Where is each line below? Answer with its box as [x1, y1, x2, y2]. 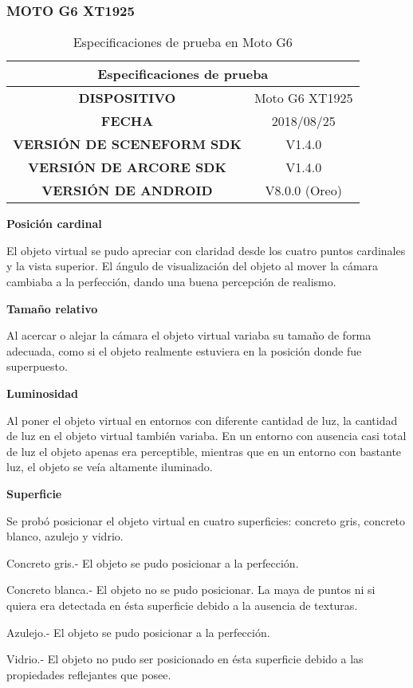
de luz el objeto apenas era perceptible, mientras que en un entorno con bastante [6, 442, 402, 459]
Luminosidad [6, 384, 79, 401]
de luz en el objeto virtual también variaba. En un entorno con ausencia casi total [6, 427, 407, 444]
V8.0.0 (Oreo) [265, 181, 342, 200]
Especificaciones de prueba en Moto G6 [73, 33, 293, 52]
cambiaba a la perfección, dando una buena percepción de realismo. [6, 273, 336, 289]
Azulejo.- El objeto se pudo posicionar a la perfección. [6, 623, 270, 640]
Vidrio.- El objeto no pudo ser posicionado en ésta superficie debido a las [6, 651, 364, 667]
